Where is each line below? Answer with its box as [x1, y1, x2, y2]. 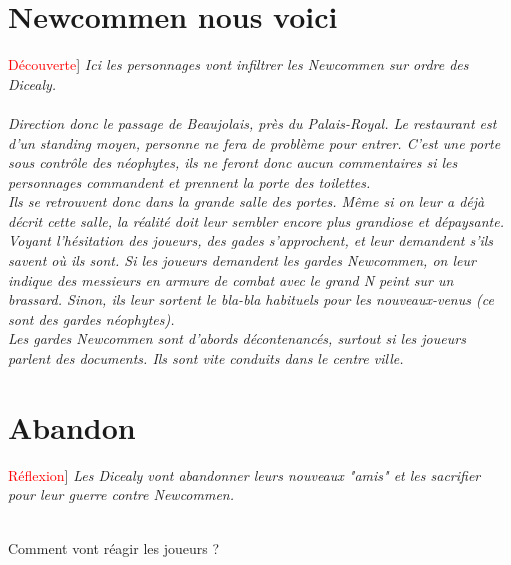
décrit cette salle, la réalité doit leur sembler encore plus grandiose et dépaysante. [8, 210, 505, 231]
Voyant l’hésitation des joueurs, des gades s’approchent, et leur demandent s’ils [8, 230, 494, 251]
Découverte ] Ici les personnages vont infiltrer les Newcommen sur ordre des [8, 54, 469, 75]
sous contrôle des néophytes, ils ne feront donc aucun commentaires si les [8, 152, 458, 173]
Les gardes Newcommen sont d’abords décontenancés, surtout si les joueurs [8, 328, 466, 349]
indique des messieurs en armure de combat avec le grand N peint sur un [8, 269, 454, 290]
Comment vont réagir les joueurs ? [8, 537, 220, 558]
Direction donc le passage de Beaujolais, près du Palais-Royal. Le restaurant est [8, 112, 497, 133]
